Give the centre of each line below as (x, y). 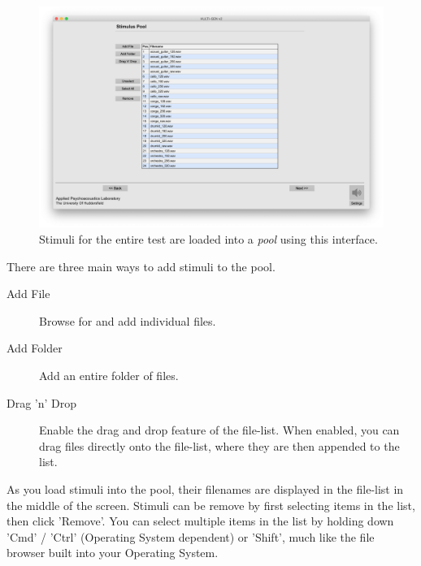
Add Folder (35, 348)
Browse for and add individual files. (128, 320)
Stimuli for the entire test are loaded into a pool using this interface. (208, 239)
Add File (28, 294)
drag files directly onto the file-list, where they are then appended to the (219, 445)
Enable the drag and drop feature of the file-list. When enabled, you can (219, 430)
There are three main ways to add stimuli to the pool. (141, 266)
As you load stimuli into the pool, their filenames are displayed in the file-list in (205, 488)
